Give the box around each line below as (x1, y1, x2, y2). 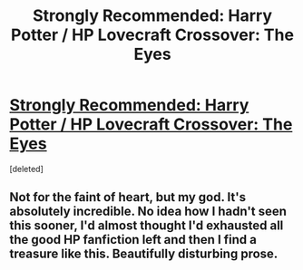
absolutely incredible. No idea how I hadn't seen (9, 204, 288, 219)
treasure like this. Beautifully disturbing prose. (9, 246, 279, 262)
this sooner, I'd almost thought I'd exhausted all (9, 218, 284, 234)
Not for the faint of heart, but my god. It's (9, 189, 247, 205)
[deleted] (9, 163, 44, 174)
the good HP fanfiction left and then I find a (9, 232, 257, 247)
